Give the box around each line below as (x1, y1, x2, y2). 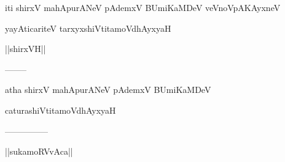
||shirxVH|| (5, 42, 46, 55)
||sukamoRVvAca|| (5, 145, 73, 158)
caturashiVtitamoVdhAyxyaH (5, 103, 116, 116)
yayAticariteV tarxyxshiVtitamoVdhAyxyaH (5, 21, 171, 34)
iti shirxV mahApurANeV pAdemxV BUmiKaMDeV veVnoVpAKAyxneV (5, 1, 281, 13)
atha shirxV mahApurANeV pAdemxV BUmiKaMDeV (5, 83, 211, 96)
